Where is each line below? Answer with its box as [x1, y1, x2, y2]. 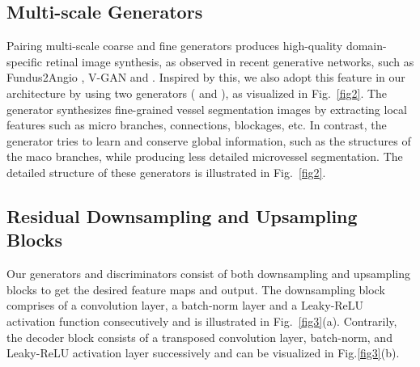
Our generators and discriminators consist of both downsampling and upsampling [6, 265, 410, 282]
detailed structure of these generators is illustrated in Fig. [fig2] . [6, 163, 326, 180]
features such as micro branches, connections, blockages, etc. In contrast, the [6, 116, 387, 133]
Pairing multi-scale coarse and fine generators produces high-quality [6, 37, 343, 54]
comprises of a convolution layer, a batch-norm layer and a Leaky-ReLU [6, 297, 364, 314]
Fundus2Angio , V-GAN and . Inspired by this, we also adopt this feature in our [6, 69, 405, 86]
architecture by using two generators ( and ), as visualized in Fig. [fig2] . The [6, 84, 388, 101]
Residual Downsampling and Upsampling [6, 203, 358, 228]
